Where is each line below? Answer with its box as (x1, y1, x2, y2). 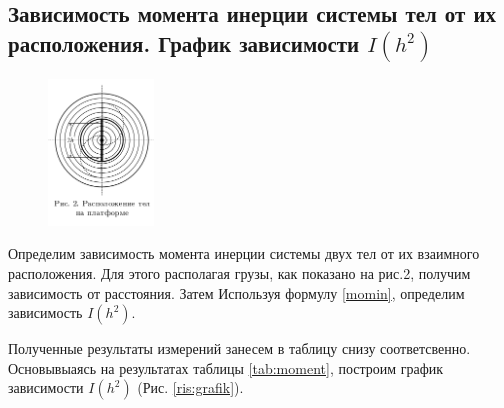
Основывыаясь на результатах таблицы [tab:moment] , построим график (8, 357, 444, 378)
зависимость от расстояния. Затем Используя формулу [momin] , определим (8, 282, 465, 303)
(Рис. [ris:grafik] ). (137, 377, 244, 398)
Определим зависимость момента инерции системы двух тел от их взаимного (8, 243, 480, 264)
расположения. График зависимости (8, 27, 360, 58)
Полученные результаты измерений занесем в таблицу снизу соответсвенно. (8, 338, 471, 359)
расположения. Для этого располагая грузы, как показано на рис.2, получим (8, 262, 471, 283)
